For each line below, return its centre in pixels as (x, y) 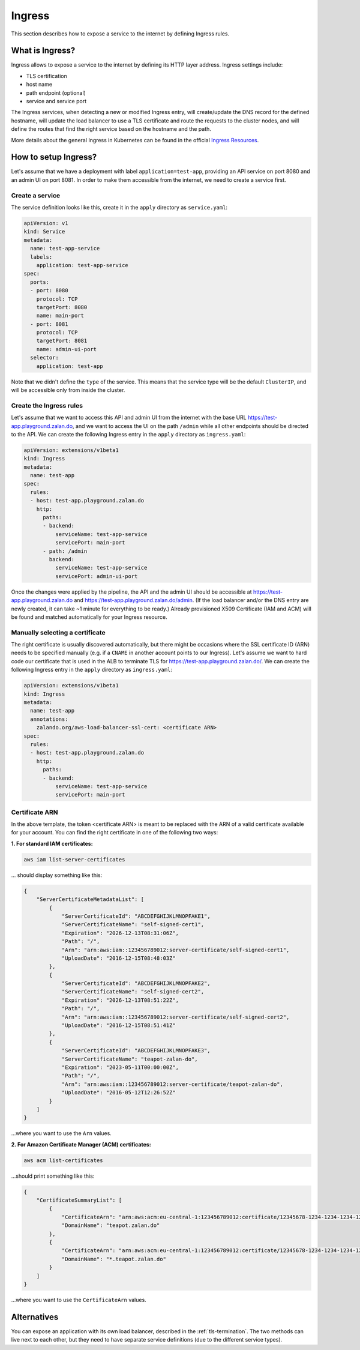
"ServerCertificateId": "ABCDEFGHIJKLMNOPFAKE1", (136, 916)
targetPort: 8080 (62, 307)
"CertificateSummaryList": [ (79, 1200)
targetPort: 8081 (62, 341)
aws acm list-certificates (63, 1160)
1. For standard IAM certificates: (52, 843)
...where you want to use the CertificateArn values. (79, 1300)
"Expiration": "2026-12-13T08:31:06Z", (120, 933)
